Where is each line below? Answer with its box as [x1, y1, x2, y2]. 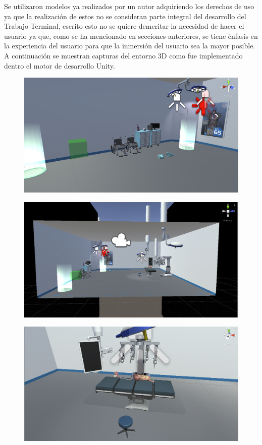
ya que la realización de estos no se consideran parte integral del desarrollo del [4, 11, 246, 21]
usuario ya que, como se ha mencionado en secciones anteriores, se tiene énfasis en [4, 30, 258, 41]
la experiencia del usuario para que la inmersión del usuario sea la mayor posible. [4, 40, 255, 51]
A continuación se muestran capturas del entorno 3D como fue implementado [4, 50, 243, 60]
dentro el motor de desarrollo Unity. [4, 60, 115, 71]
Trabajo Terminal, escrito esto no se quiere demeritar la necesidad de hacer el [4, 21, 244, 31]
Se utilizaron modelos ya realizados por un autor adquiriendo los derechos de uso [4, 1, 254, 11]
